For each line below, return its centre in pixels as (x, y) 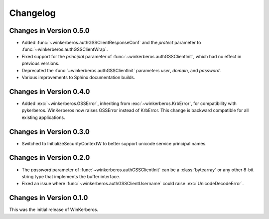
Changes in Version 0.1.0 (49, 198)
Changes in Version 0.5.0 (49, 31)
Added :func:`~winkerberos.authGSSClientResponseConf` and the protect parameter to (111, 43)
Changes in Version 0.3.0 (49, 132)
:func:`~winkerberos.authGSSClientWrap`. (65, 49)
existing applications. (43, 117)
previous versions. (41, 63)
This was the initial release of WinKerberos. (54, 210)
